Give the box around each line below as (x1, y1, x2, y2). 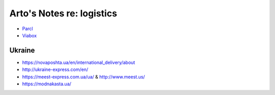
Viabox (22, 32, 37, 38)
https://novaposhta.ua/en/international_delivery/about (22, 59, 135, 65)
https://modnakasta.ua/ (22, 81, 71, 87)
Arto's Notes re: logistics (9, 8, 117, 19)
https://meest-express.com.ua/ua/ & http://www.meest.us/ (22, 74, 145, 80)
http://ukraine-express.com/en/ (22, 66, 89, 73)
